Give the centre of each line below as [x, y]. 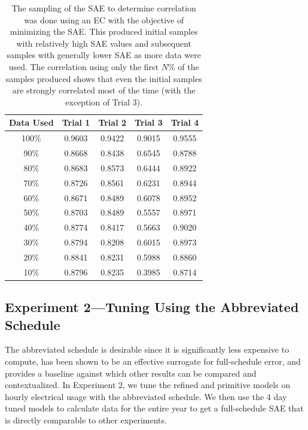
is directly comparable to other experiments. [86, 420]
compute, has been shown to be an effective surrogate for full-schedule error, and [153, 361]
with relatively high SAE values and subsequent [104, 43]
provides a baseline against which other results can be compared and [131, 373]
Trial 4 [185, 122]
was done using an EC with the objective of [104, 19]
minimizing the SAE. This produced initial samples [104, 31]
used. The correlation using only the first [84, 66]
